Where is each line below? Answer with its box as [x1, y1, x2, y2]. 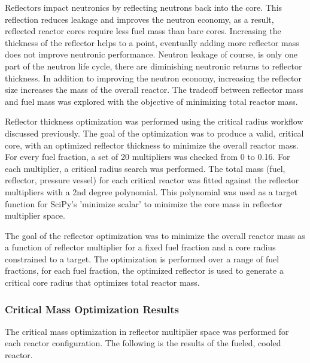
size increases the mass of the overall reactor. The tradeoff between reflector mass [5, 83, 303, 96]
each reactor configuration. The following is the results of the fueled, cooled [5, 337, 281, 349]
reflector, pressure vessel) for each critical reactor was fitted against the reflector [5, 174, 299, 186]
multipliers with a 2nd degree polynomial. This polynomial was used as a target [5, 185, 297, 198]
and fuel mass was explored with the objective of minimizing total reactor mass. [5, 95, 298, 107]
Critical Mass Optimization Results [5, 301, 179, 316]
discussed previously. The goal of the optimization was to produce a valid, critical [5, 126, 304, 139]
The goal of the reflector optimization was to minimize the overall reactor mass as [5, 229, 305, 241]
